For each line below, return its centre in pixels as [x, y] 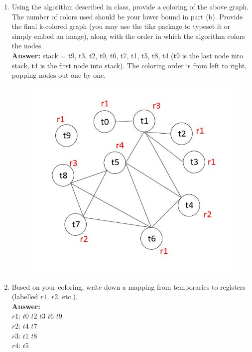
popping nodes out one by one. [59, 75]
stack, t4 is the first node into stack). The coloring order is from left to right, [129, 65]
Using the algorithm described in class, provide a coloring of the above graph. [130, 6]
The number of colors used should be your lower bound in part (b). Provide [127, 16]
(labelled [25, 296]
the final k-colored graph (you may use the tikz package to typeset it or [121, 26]
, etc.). [68, 296]
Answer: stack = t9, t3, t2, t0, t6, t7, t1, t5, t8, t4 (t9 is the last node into [127, 55]
